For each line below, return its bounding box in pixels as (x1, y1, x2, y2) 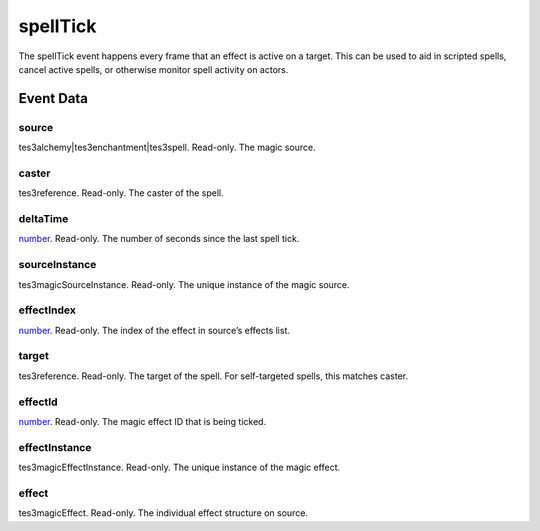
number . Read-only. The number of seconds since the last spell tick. (18, 233, 300, 245)
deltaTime (18, 212, 69, 225)
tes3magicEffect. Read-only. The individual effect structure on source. (18, 507, 309, 519)
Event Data (18, 90, 89, 107)
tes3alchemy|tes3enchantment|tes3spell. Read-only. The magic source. (18, 141, 316, 154)
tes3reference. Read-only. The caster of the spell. (18, 187, 224, 199)
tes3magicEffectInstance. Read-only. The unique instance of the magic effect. (18, 461, 341, 474)
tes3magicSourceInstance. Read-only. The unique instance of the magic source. (18, 278, 350, 290)
